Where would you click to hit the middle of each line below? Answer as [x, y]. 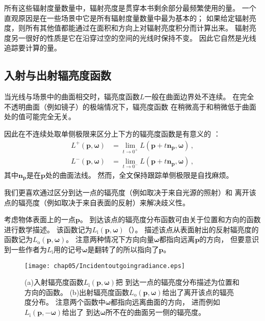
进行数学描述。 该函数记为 [48, 229]
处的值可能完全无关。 [40, 116]
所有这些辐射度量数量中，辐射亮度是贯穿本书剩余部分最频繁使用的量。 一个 [130, 8]
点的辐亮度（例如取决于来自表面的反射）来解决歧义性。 [97, 202]
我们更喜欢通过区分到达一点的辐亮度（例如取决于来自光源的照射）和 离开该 [130, 192]
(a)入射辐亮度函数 [54, 282]
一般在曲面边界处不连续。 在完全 [199, 97]
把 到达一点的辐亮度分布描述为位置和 [178, 282]
